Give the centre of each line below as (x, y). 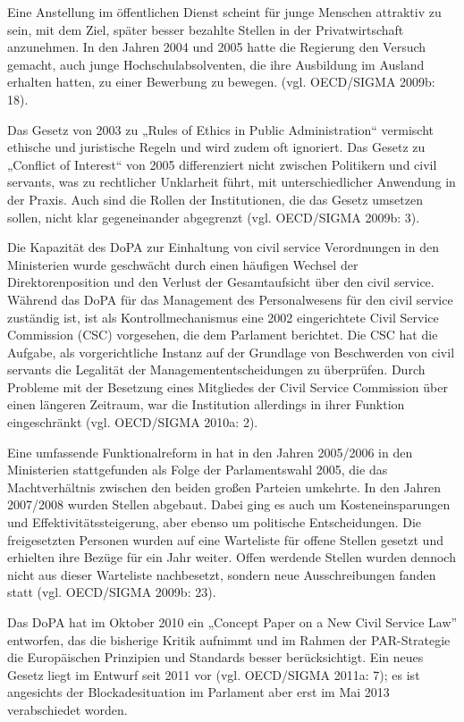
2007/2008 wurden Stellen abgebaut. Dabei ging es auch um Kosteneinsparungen (229, 504)
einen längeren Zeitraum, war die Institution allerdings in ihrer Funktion (206, 404)
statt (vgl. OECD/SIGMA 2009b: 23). (112, 592)
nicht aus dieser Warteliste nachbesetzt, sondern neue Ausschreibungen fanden (222, 574)
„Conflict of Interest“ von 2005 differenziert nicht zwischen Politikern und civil (222, 164)
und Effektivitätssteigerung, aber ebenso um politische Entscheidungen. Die (215, 522)
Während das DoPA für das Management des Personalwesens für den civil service (230, 299)
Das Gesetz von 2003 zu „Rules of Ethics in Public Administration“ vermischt (220, 129)
